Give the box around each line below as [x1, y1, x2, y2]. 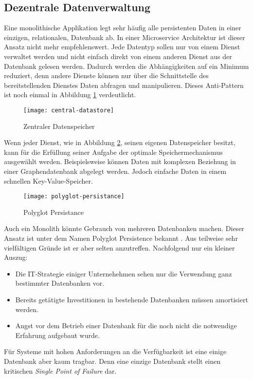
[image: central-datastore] [23, 106, 114, 114]
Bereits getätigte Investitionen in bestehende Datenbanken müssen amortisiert [15, 294, 248, 304]
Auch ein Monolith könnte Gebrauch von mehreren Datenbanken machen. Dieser [4, 223, 244, 233]
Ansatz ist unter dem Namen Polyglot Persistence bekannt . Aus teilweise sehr [4, 233, 238, 243]
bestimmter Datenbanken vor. [15, 278, 105, 288]
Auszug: [4, 252, 28, 262]
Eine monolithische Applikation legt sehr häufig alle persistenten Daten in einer [4, 22, 241, 33]
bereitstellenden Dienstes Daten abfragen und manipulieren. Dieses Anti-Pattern [4, 80, 244, 90]
